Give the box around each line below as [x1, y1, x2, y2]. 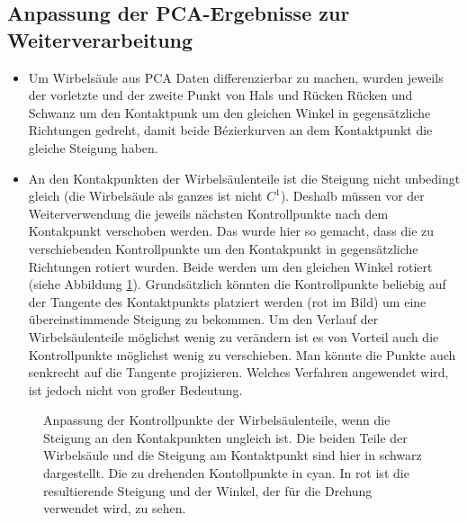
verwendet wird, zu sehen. [43, 499, 186, 518]
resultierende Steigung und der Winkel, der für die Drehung [43, 481, 373, 500]
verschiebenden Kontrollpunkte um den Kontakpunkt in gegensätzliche [28, 239, 418, 257]
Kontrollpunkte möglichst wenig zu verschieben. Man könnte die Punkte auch [28, 345, 456, 364]
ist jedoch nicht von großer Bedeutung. [28, 380, 243, 399]
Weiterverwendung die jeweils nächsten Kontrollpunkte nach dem [28, 203, 389, 222]
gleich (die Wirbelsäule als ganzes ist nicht [28, 186, 263, 205]
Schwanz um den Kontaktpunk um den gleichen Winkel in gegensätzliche [28, 103, 431, 122]
